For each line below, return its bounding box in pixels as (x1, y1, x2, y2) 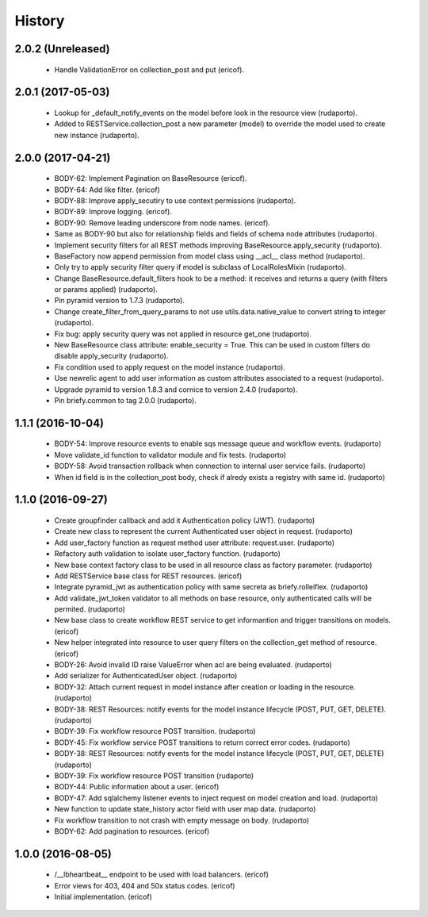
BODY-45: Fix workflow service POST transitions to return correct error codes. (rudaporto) (54, 738, 350, 747)
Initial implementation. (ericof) (54, 892, 152, 902)
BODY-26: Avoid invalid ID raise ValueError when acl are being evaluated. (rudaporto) (54, 660, 332, 670)
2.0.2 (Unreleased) (14, 42, 110, 56)
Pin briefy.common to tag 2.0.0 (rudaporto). (54, 395, 197, 405)
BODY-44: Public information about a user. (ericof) (54, 782, 220, 792)
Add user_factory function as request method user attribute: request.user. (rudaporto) (54, 538, 335, 547)
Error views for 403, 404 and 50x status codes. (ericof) (54, 881, 235, 890)
